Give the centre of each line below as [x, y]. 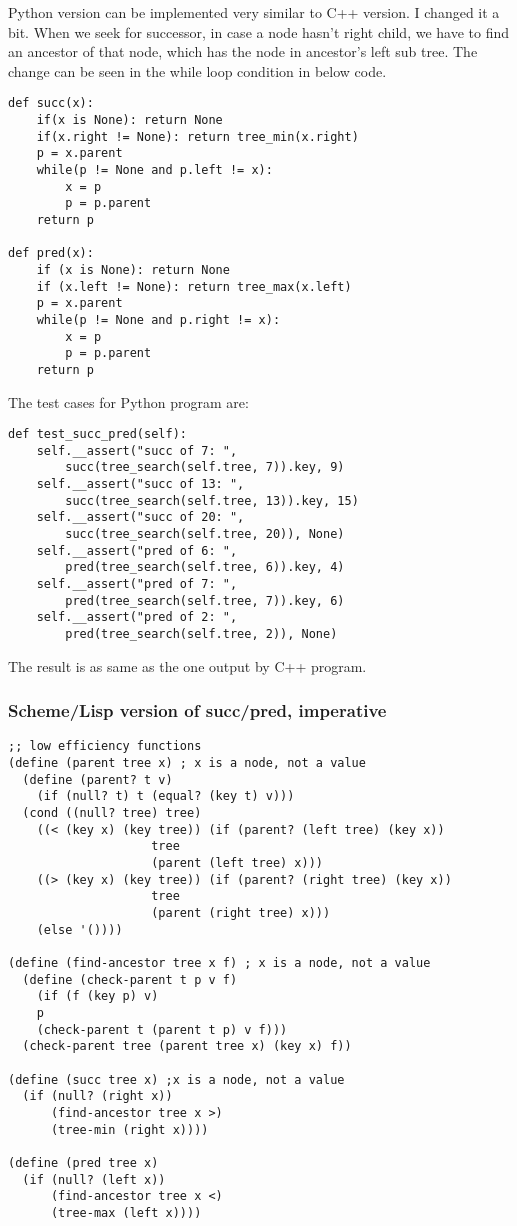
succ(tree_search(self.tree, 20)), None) [205, 534]
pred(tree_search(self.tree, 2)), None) [201, 634]
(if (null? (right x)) [97, 1096]
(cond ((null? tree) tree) [112, 813]
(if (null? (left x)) [94, 1179]
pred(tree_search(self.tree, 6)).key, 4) [205, 567]
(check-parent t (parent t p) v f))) [162, 1029]
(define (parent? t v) [97, 779]
